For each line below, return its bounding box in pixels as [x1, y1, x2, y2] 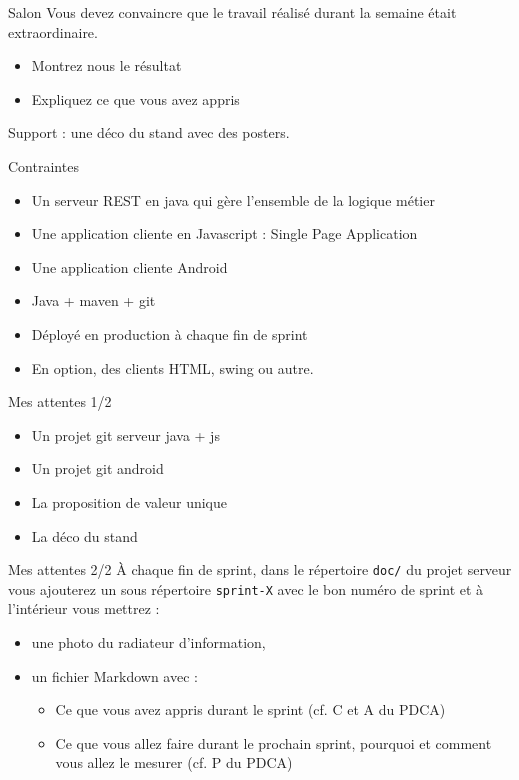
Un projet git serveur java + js [31, 424, 220, 445]
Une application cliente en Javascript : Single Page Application [31, 223, 418, 244]
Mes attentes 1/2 [8, 391, 112, 412]
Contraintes [8, 155, 79, 176]
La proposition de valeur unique [31, 491, 228, 512]
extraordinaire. [8, 21, 98, 42]
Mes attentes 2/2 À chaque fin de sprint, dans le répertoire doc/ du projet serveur [8, 559, 512, 580]
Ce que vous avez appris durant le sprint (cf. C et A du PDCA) [55, 699, 446, 720]
